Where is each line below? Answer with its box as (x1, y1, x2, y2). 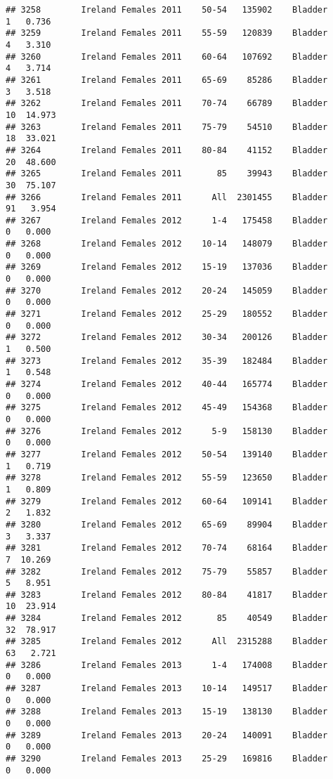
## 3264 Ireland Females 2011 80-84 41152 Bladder (6, 145, 328, 155)
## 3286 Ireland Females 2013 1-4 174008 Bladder (6, 660, 328, 670)
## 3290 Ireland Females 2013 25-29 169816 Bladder (6, 754, 328, 764)
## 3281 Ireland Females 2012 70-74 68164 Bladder (6, 543, 328, 554)
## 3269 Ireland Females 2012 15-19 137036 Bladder (6, 262, 328, 273)
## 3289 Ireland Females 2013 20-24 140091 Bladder (6, 730, 328, 740)
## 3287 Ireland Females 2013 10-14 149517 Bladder (6, 683, 328, 694)
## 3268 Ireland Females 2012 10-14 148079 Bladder (6, 239, 328, 249)
